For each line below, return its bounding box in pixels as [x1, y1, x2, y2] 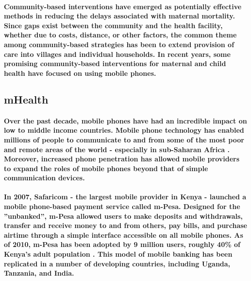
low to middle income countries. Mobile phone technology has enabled [4, 125, 244, 135]
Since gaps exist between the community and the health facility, [4, 20, 223, 30]
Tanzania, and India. [4, 268, 74, 278]
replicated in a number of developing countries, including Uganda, [4, 258, 231, 268]
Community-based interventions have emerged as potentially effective [4, 1, 242, 11]
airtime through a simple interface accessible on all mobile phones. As [4, 229, 243, 240]
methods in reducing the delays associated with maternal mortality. [4, 11, 235, 21]
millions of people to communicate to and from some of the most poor [4, 134, 244, 144]
